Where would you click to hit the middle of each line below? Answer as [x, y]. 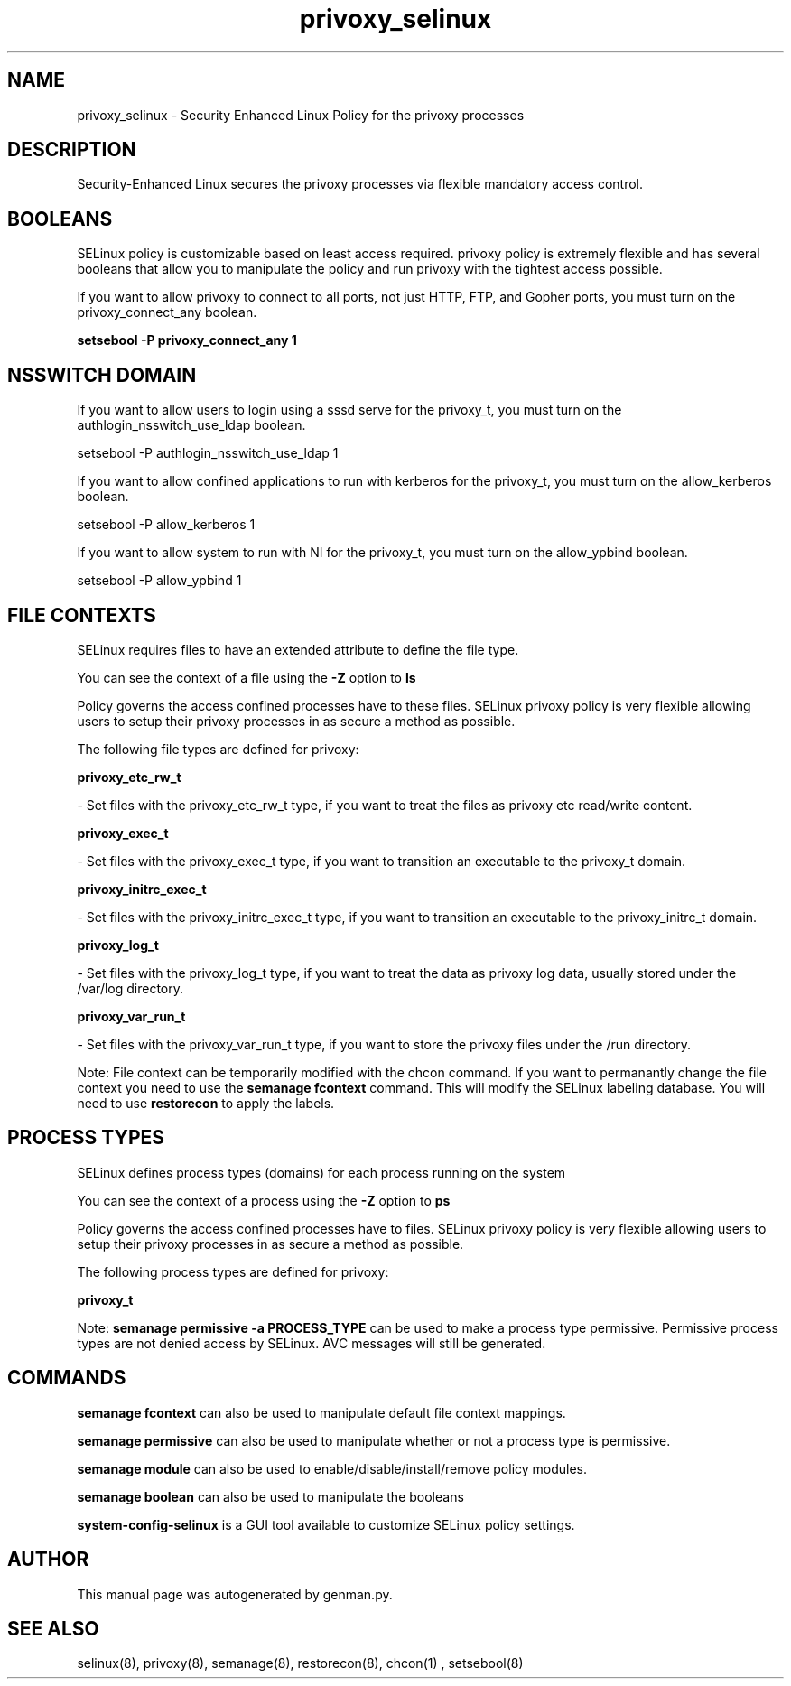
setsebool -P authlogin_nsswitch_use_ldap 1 [208, 453]
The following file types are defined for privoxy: [218, 749]
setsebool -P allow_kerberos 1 [166, 525]
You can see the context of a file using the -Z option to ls [247, 677]
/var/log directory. [130, 988]
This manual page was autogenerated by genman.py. [235, 1594]
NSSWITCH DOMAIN [102, 375]
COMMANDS [67, 1378]
